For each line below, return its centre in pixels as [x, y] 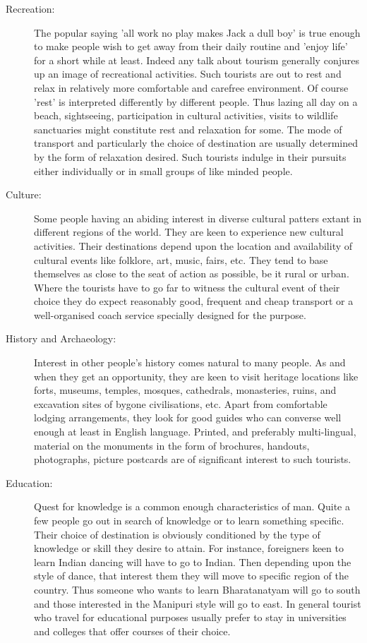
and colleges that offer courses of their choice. [132, 631]
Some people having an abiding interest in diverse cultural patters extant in [198, 218]
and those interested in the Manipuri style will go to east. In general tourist [198, 603]
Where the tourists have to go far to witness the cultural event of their [187, 287]
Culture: [24, 194]
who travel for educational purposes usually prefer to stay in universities [190, 617]
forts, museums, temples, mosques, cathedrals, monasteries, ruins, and [185, 390]
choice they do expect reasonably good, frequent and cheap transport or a [194, 301]
